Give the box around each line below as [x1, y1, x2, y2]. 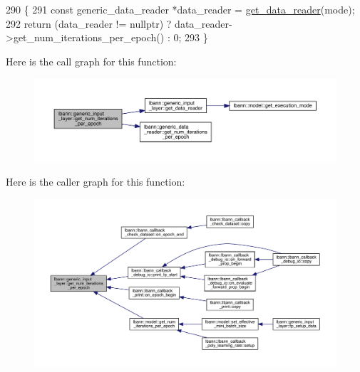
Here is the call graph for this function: [6, 53, 177, 68]
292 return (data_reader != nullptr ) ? [6, 16, 172, 31]
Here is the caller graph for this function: [6, 174, 185, 189]
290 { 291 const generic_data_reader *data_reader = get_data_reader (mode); [6, 2, 355, 16]
